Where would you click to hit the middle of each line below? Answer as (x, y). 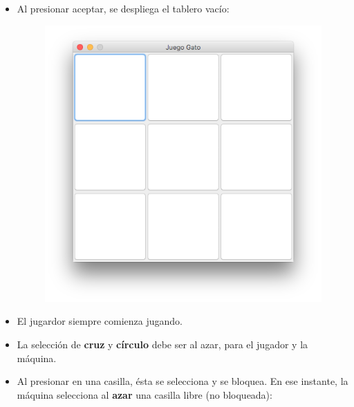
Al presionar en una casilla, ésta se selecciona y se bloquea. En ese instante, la (183, 381)
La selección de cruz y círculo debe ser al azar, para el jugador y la (162, 344)
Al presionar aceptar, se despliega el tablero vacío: (123, 8)
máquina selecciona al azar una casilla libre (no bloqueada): (145, 394)
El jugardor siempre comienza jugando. (100, 321)
